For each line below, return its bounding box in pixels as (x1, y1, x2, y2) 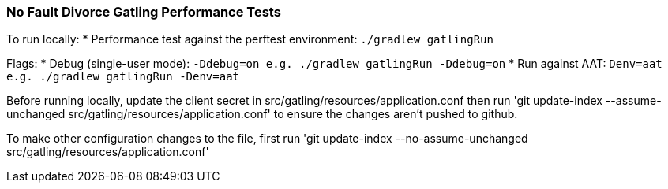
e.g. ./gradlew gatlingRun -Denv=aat (6, 70, 240, 83)
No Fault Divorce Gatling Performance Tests (6, 4, 281, 20)
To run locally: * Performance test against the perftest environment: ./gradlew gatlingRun (6, 32, 493, 46)
